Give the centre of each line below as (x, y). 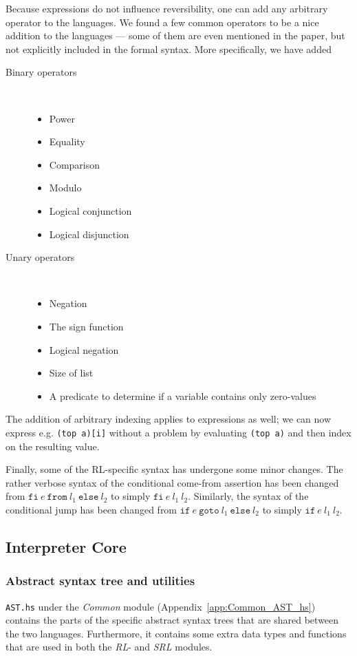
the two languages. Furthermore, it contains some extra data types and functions (176, 633)
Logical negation (84, 349)
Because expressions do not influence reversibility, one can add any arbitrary (167, 8)
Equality (67, 141)
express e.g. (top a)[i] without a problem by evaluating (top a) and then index (178, 432)
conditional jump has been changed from (91, 509)
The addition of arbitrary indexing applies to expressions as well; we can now (169, 419)
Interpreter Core (66, 546)
